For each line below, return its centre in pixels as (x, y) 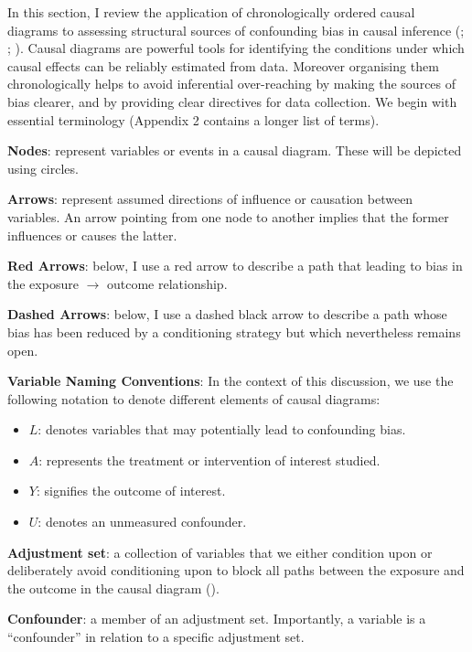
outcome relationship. (167, 283)
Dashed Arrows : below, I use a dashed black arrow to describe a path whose (227, 314)
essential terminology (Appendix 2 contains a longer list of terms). (193, 119)
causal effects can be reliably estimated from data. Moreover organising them (223, 65)
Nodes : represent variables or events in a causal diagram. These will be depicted (235, 150)
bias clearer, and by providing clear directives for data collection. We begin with (232, 101)
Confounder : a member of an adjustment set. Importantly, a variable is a (217, 619)
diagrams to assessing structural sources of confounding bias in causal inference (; (236, 30)
